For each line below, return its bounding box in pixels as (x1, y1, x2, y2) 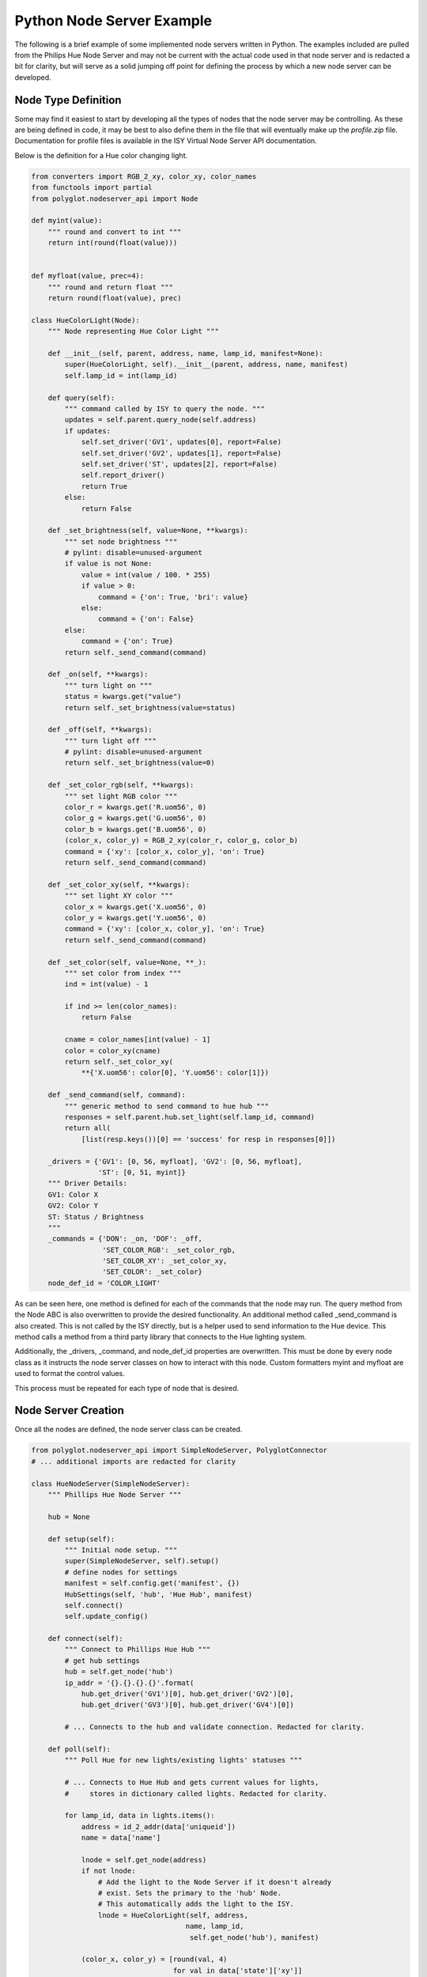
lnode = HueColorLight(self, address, (97, 1911, 248, 1919)
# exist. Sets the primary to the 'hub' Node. (97, 1888, 282, 1898)
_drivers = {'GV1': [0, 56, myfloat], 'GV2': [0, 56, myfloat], (47, 1157, 303, 1166)
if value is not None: (64, 559, 153, 569)
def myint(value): (31, 216, 103, 225)
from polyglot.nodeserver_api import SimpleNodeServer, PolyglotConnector (31, 1446, 328, 1455)
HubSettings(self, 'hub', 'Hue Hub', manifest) (64, 1590, 253, 1599)
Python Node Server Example (14, 12, 213, 29)
